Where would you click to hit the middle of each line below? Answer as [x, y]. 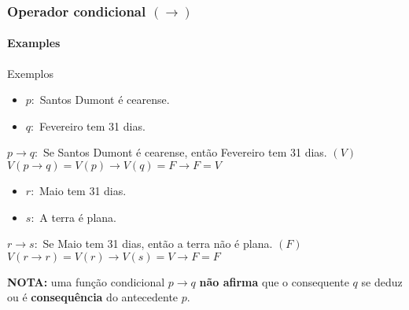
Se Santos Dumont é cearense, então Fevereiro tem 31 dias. [185, 152]
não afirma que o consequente [274, 281]
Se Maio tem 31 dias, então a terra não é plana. [158, 244]
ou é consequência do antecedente [93, 297]
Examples [34, 43]
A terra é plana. [78, 217]
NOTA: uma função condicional [86, 281]
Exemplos [30, 73]
